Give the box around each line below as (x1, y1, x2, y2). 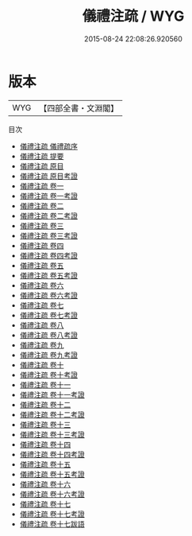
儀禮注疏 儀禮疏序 (19, 141, 78, 151)
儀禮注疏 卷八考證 (19, 330, 78, 340)
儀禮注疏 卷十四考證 (19, 449, 85, 459)
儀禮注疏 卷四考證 (19, 251, 78, 260)
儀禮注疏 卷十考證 (19, 370, 78, 379)
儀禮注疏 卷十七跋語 (19, 519, 85, 529)
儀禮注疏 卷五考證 (19, 270, 78, 280)
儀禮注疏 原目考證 (19, 171, 78, 181)
